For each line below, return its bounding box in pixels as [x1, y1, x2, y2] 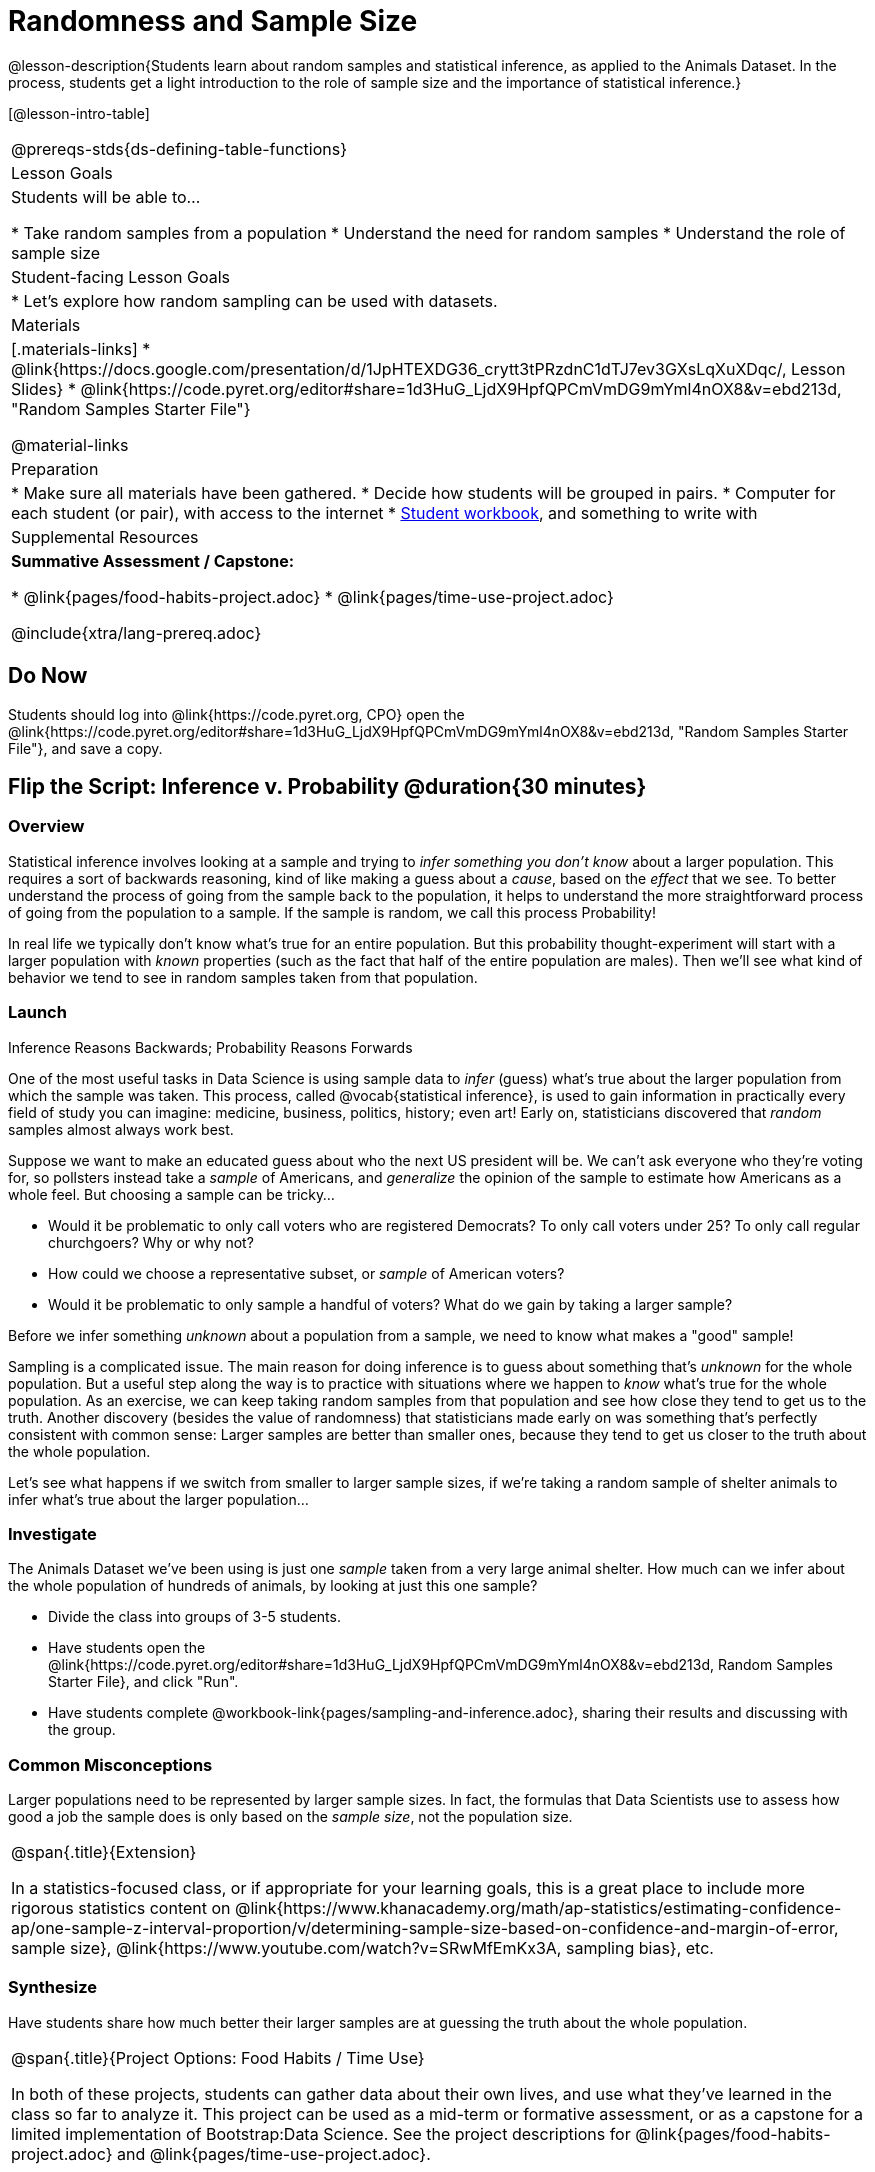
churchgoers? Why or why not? [48, 1233, 254, 1251]
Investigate [8, 1523, 97, 1544]
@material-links [11, 434, 129, 455]
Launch [8, 1002, 67, 1023]
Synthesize [8, 1977, 98, 1998]
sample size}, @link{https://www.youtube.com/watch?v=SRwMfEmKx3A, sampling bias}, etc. [11, 1938, 714, 1959]
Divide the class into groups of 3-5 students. [48, 1608, 341, 1626]
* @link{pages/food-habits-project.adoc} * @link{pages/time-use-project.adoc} [11, 586, 614, 607]
